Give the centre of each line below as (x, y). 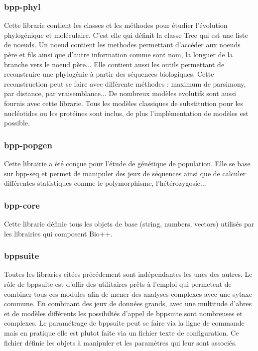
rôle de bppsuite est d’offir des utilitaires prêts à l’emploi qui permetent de (118, 284)
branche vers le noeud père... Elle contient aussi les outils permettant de (114, 64)
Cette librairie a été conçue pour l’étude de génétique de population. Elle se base (127, 163)
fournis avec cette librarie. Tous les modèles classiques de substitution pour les (124, 103)
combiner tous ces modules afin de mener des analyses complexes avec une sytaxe (128, 293)
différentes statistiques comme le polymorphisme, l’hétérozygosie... (105, 183)
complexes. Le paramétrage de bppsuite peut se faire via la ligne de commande (124, 323)
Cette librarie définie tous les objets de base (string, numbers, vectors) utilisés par (129, 223)
